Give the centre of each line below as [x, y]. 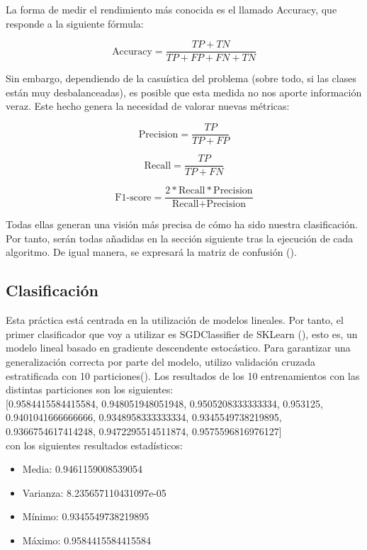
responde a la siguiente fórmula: [75, 23]
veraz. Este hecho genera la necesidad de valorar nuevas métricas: [148, 106]
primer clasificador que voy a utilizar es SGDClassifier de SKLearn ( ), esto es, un [182, 333]
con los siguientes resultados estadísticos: [94, 445]
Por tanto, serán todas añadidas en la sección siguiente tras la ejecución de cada [180, 238]
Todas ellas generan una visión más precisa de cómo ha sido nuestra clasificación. [182, 224]
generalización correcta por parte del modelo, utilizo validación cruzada [160, 361]
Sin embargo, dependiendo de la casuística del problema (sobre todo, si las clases [181, 78]
